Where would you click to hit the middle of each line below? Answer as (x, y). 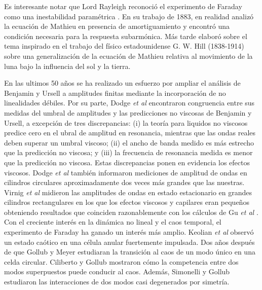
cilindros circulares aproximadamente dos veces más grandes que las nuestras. (124, 182)
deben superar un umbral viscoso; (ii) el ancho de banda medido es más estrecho (129, 142)
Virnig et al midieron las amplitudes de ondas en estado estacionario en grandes (128, 192)
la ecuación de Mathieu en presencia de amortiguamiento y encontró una (117, 26)
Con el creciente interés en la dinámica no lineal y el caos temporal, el (113, 222)
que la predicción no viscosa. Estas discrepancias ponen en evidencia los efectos (127, 162)
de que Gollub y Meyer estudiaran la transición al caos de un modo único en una (130, 252)
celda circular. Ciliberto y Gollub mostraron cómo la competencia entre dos (121, 261)
